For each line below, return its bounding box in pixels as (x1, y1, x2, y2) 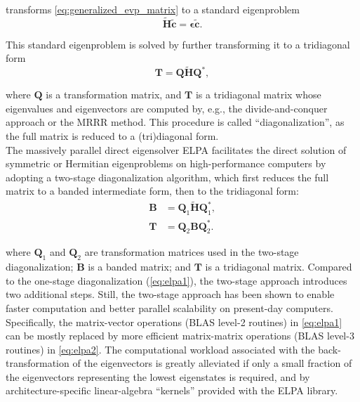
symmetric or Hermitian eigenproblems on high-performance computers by (6, 156, 326, 171)
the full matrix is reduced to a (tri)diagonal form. (6, 129, 219, 143)
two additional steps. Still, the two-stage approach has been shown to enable (6, 287, 335, 301)
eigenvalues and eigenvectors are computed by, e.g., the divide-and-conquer (6, 100, 328, 115)
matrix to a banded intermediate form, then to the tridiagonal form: (6, 183, 299, 198)
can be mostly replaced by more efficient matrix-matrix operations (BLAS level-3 (6, 328, 354, 343)
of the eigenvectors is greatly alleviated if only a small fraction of (72, 356, 352, 370)
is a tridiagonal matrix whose (195, 87, 321, 102)
